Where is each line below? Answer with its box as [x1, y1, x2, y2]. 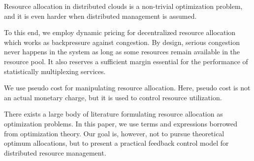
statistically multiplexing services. [4, 66, 106, 76]
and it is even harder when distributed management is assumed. [4, 10, 197, 21]
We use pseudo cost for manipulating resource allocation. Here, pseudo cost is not [4, 82, 251, 93]
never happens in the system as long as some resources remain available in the [4, 46, 240, 57]
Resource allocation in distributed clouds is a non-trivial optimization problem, [4, 1, 243, 11]
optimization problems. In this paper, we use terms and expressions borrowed [4, 118, 238, 128]
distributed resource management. [4, 147, 106, 158]
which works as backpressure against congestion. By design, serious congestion [4, 37, 240, 47]
